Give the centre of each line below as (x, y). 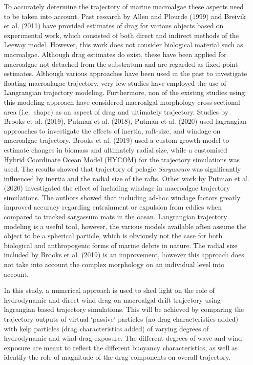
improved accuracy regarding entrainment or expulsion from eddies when (113, 207)
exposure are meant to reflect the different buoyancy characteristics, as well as (121, 347)
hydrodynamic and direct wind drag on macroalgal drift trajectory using (112, 299)
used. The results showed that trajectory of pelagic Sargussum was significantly (123, 169)
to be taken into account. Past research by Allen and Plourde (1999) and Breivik (125, 16)
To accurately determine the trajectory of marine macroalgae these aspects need (124, 6)
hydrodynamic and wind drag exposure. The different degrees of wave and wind (123, 338)
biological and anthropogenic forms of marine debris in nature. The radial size (121, 245)
